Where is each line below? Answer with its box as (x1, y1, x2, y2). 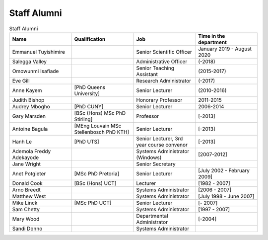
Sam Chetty (12, 206, 40, 213)
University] (74, 90, 100, 97)
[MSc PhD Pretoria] (74, 170, 120, 177)
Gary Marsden (12, 112, 46, 119)
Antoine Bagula (12, 125, 48, 132)
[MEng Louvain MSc (74, 122, 122, 129)
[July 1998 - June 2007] (198, 193, 255, 200)
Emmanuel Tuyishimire (12, 48, 66, 55)
